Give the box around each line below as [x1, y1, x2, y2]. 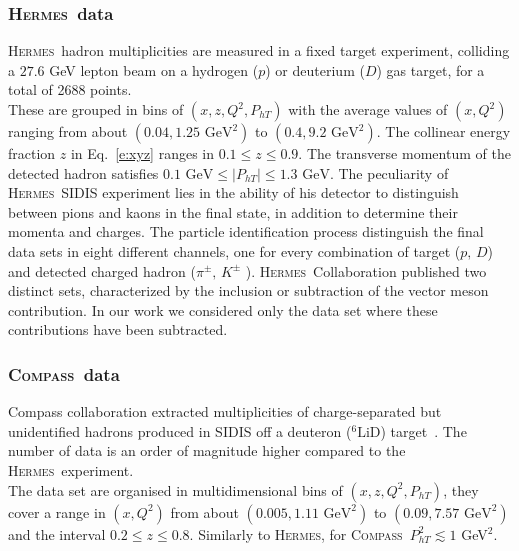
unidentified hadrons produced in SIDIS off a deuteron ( [8, 420, 352, 441]
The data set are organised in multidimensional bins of [8, 479, 343, 500]
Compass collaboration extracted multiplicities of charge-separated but [8, 401, 442, 422]
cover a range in [8, 501, 106, 522]
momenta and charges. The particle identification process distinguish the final [8, 221, 484, 242]
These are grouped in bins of [8, 99, 184, 119]
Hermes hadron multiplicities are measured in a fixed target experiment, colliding [8, 40, 510, 61]
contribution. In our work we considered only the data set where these [8, 299, 438, 320]
